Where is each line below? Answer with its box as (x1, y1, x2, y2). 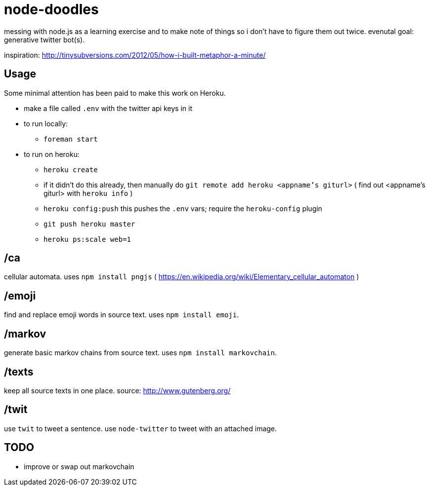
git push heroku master (43, 220, 135, 228)
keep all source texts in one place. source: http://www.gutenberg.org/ (4, 386, 231, 395)
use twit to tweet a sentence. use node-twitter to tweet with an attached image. (4, 424, 277, 433)
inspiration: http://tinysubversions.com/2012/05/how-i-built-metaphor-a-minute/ (4, 50, 266, 59)
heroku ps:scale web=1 (43, 235, 131, 243)
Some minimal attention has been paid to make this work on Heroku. (4, 88, 226, 97)
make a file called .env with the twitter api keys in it (24, 104, 192, 113)
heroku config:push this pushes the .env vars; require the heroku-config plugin (43, 204, 322, 213)
